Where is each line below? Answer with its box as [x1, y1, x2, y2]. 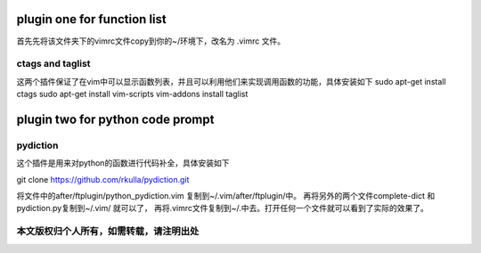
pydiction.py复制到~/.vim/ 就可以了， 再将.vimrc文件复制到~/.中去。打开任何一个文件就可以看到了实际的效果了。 [16, 203, 429, 214]
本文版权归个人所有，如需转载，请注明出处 [16, 225, 200, 238]
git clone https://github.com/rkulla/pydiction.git [16, 174, 190, 184]
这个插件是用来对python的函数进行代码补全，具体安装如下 [16, 158, 230, 168]
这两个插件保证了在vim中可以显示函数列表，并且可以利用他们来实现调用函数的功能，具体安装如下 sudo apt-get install [16, 76, 446, 86]
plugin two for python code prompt [16, 111, 215, 126]
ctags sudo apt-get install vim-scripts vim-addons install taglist [16, 89, 249, 100]
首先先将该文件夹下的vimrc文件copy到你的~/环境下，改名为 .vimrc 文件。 [16, 36, 285, 46]
